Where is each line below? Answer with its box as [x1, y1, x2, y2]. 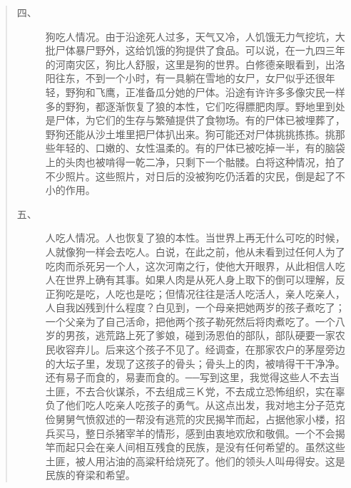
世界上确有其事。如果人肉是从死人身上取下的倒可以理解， [65, 272, 335, 287]
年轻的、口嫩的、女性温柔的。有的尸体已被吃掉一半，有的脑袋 [55, 140, 345, 155]
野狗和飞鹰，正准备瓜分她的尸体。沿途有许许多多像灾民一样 [65, 84, 345, 99]
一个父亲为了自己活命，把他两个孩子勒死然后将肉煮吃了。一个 [45, 313, 335, 328]
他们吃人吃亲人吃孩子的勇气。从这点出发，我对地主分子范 [65, 398, 335, 412]
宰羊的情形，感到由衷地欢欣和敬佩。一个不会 [125, 425, 335, 440]
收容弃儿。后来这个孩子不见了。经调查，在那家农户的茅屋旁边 [55, 342, 345, 357]
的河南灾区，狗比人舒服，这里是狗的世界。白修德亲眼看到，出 [45, 56, 335, 71]
